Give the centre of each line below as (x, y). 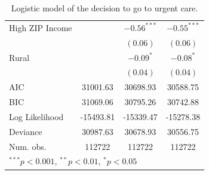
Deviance (26, 131)
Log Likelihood (36, 116)
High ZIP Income (41, 27)
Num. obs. (28, 146)
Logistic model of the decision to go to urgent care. (105, 8)
